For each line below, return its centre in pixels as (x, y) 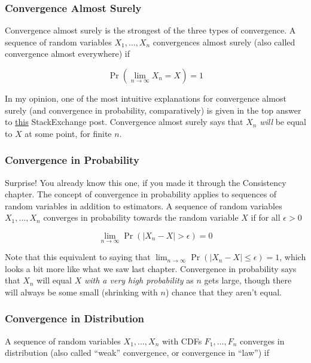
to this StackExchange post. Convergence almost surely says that (124, 122)
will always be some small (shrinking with (81, 292)
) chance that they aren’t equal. (224, 292)
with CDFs (182, 341)
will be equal (283, 122)
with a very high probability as (139, 280)
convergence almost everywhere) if (67, 54)
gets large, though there (248, 280)
